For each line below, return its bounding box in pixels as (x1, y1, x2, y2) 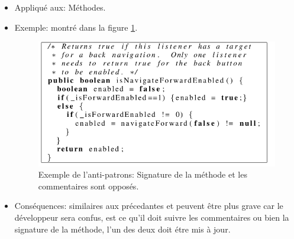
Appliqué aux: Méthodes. (14, 1, 106, 13)
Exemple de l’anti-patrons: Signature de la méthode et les (38, 168, 247, 181)
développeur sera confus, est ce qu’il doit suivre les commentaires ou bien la (14, 211, 289, 223)
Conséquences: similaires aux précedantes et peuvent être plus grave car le (14, 199, 283, 212)
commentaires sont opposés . (38, 179, 139, 192)
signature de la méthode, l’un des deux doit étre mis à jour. (14, 222, 231, 235)
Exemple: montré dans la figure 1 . (14, 21, 138, 33)
